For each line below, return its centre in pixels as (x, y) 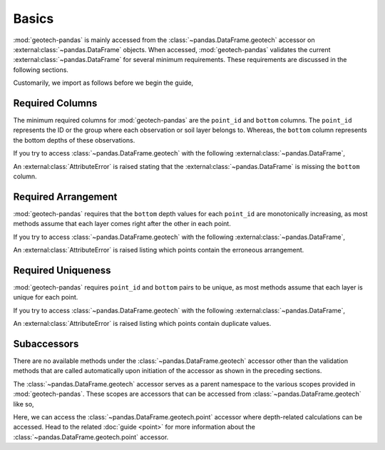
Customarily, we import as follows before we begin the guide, (103, 83)
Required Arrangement (65, 196)
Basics (34, 19)
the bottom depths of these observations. (74, 140)
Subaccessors (46, 343)
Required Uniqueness (62, 270)
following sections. (41, 70)
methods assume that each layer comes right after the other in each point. (122, 224)
